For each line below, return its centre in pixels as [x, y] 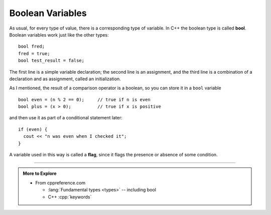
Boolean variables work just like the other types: [59, 35]
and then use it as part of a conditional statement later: [66, 118]
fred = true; [34, 53]
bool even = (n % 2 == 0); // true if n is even [84, 99]
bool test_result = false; [51, 61]
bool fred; [32, 47]
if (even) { [33, 129]
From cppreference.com [60, 182]
